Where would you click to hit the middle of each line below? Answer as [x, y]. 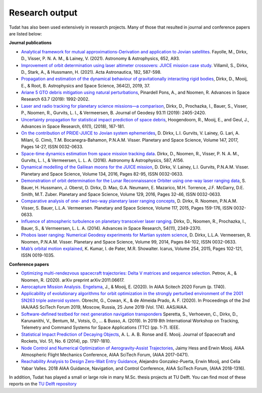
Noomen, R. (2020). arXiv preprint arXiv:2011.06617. [73, 280]
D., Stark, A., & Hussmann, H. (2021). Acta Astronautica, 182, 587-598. [91, 72]
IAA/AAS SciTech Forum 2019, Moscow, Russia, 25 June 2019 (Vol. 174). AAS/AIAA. [104, 307]
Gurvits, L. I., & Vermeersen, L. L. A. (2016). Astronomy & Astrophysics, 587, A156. [103, 160]
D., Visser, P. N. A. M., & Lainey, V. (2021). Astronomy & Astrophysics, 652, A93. [101, 59]
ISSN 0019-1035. [38, 255]
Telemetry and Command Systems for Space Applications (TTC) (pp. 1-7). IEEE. [100, 327]
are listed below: [25, 33]
